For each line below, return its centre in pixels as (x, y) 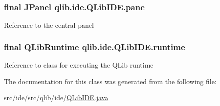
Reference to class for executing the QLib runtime (79, 65)
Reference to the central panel (49, 25)
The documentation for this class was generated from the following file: (110, 81)
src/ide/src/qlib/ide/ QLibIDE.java (56, 97)
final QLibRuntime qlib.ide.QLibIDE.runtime (95, 46)
